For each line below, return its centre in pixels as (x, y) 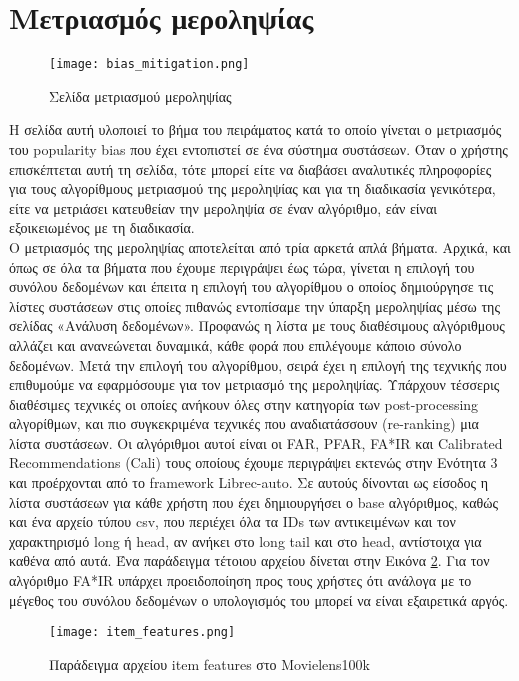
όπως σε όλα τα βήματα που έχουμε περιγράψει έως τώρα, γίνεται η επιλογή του (242, 266)
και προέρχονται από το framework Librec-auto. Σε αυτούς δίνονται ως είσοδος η (249, 482)
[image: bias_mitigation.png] (149, 64)
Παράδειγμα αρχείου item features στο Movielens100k (209, 663)
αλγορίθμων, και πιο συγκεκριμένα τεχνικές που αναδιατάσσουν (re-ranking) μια (244, 423)
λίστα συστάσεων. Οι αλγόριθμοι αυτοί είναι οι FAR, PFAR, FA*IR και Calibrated (256, 442)
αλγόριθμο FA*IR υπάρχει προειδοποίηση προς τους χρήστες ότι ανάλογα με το (240, 580)
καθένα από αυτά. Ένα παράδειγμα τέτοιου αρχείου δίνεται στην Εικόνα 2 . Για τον (249, 560)
